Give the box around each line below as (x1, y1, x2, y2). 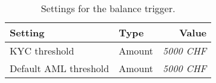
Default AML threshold (10, 61, 110, 75)
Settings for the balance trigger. (41, 1, 175, 15)
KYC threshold (10, 44, 74, 58)
